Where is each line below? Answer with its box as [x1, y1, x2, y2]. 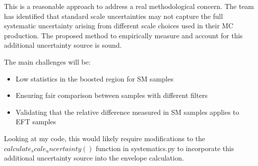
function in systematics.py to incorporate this [96, 143, 234, 153]
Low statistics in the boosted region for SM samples [15, 73, 174, 83]
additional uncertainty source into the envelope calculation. [4, 153, 184, 163]
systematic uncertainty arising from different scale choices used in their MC [4, 20, 234, 31]
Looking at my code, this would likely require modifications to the [4, 133, 205, 143]
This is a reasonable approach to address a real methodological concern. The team [4, 1, 254, 11]
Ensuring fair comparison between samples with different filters [15, 90, 208, 100]
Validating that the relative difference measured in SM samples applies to [15, 106, 239, 117]
